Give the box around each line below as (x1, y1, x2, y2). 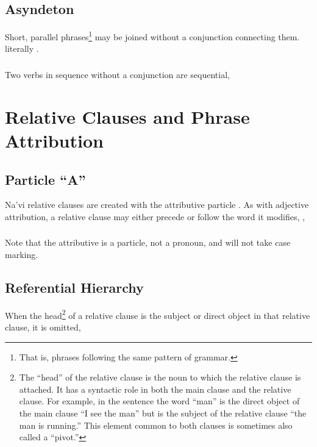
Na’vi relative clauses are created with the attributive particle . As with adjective (5, 198, 309, 211)
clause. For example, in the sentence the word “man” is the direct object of (19, 395, 300, 407)
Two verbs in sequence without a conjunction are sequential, (5, 68, 230, 80)
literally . (5, 42, 39, 55)
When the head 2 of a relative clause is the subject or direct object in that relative (5, 307, 310, 321)
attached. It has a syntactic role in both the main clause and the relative (19, 382, 291, 395)
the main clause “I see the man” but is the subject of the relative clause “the (19, 407, 307, 420)
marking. (5, 248, 38, 261)
